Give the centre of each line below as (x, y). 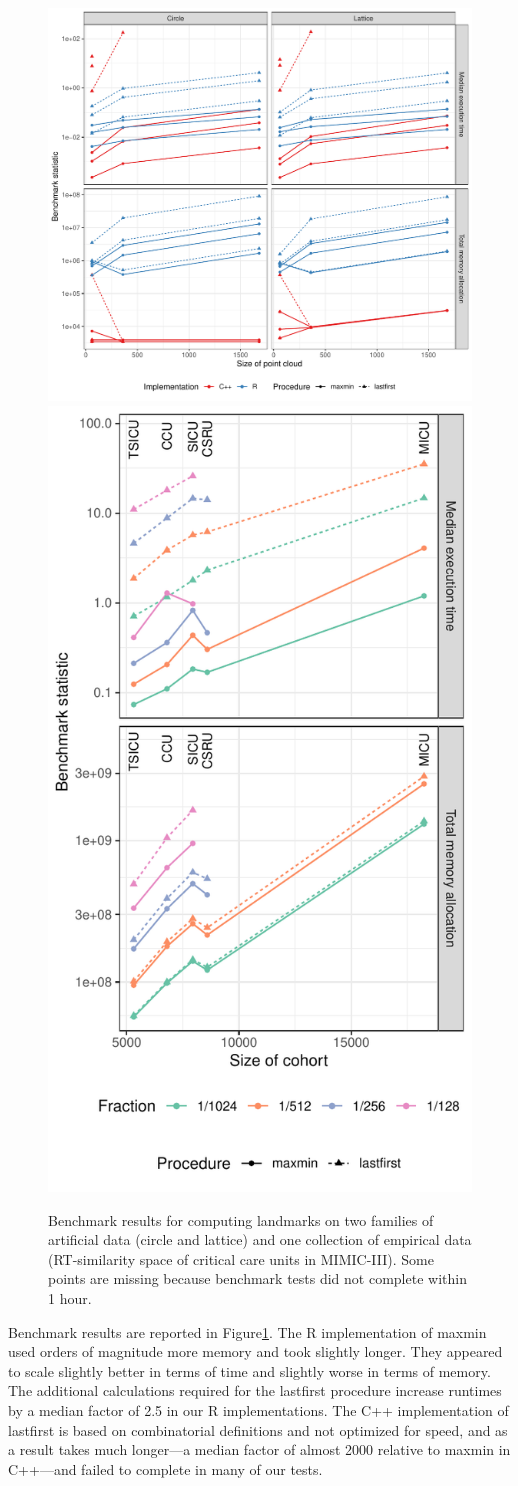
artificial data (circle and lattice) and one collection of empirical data (260, 1239)
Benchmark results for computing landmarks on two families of (241, 1219)
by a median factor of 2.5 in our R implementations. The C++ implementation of (258, 1410)
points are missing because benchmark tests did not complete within (257, 1278)
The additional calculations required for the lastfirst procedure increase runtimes (255, 1390)
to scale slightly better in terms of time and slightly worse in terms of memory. (249, 1370)
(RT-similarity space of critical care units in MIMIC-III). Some (241, 1258)
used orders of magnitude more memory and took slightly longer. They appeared (255, 1351)
